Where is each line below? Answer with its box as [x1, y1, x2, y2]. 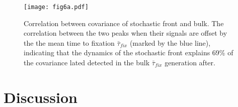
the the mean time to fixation [24, 37, 115, 48]
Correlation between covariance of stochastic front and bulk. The [24, 18, 224, 28]
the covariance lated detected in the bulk [24, 57, 150, 68]
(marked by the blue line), [129, 37, 211, 48]
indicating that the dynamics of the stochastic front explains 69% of [24, 47, 233, 58]
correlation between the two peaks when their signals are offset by [24, 28, 227, 38]
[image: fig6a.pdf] [24, 4, 89, 11]
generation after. [165, 57, 215, 68]
